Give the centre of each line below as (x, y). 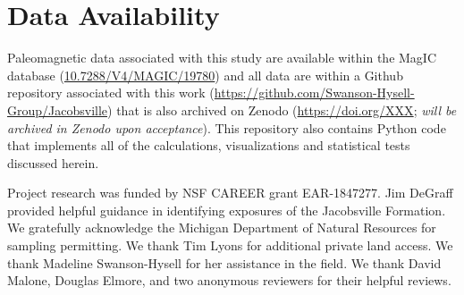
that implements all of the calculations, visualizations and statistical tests (209, 145)
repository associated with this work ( (111, 93)
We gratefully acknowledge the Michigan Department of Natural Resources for (222, 228)
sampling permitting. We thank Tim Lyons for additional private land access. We (230, 245)
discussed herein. (53, 162)
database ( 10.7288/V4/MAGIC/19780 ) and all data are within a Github (205, 75)
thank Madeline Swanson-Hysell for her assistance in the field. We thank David (224, 262)
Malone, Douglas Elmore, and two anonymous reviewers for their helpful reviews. (229, 280)
